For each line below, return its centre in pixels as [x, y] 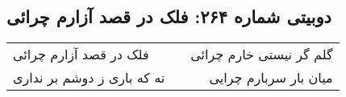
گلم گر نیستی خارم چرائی [262, 55]
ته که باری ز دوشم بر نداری [89, 78]
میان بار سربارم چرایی [271, 78]
